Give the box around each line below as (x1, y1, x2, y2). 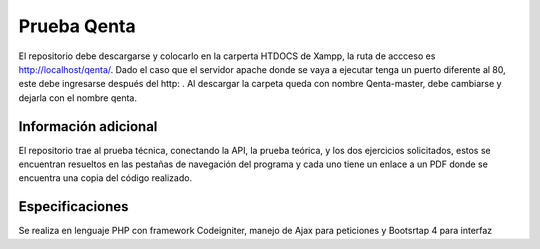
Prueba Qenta (18, 15, 136, 37)
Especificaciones (18, 198, 129, 215)
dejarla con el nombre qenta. (18, 91, 137, 104)
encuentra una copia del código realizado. (18, 172, 193, 184)
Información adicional (18, 118, 158, 135)
